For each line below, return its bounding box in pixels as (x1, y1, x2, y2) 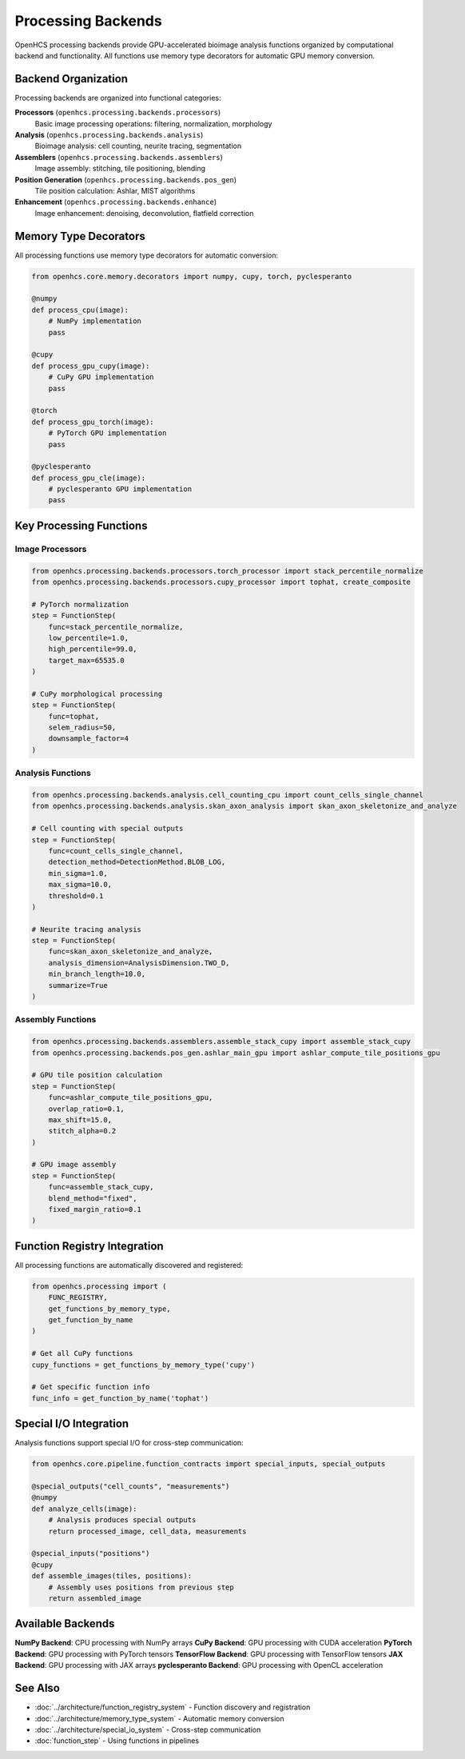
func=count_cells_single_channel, (48, 846, 184, 855)
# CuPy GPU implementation (48, 373, 155, 382)
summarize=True (48, 981, 108, 989)
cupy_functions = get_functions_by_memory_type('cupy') (31, 1360, 256, 1369)
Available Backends (14, 1617, 115, 1631)
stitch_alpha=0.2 (48, 1126, 117, 1136)
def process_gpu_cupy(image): (31, 361, 150, 370)
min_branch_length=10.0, (48, 969, 146, 979)
